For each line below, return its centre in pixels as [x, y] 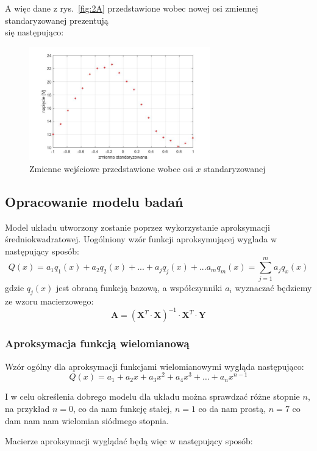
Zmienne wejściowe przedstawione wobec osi [111, 168]
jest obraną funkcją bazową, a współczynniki [139, 287]
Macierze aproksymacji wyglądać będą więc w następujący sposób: [129, 441]
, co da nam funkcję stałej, [123, 408]
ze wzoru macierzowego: [49, 301]
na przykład [27, 408]
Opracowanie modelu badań [94, 201]
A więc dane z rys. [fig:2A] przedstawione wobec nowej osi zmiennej [132, 8]
